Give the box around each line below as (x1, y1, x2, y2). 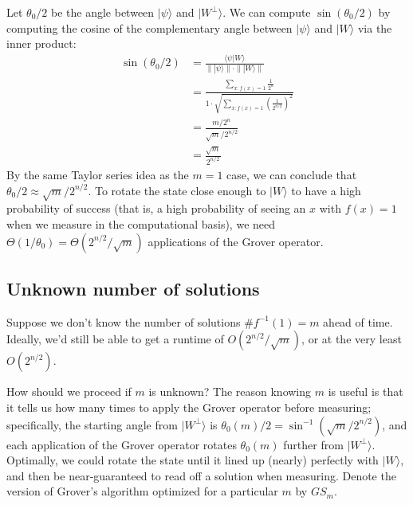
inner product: (6, 35, 77, 52)
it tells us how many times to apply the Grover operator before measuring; (6, 399, 372, 415)
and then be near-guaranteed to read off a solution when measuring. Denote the (6, 467, 396, 483)
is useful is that (328, 383, 403, 400)
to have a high (291, 182, 361, 198)
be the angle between (51, 4, 155, 20)
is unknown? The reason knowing (148, 383, 312, 400)
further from (283, 436, 344, 452)
